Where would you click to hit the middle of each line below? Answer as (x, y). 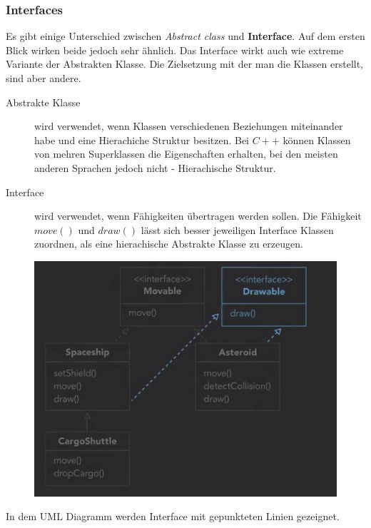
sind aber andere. (44, 78)
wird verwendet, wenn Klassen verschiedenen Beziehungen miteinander (189, 126)
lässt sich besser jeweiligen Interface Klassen (237, 229)
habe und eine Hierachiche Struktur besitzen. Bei (142, 139)
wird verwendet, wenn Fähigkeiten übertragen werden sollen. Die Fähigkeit (198, 216)
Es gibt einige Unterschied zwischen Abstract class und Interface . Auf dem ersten (185, 36)
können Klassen (317, 139)
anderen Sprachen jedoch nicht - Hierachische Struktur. (155, 167)
